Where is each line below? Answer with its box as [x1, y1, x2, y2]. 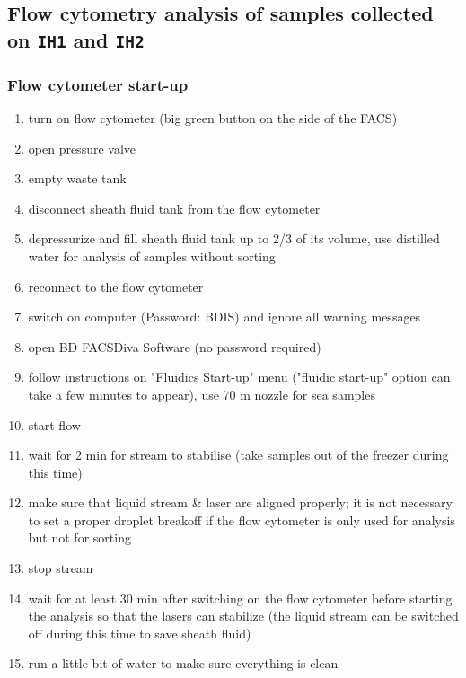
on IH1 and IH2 [7, 25, 145, 53]
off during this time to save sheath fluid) [28, 623, 251, 642]
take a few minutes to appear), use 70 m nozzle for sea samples [28, 384, 375, 403]
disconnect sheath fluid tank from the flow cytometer [28, 198, 321, 217]
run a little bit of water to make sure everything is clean [28, 654, 339, 673]
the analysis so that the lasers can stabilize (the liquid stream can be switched [28, 606, 459, 625]
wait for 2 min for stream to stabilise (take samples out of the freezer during [28, 445, 449, 464]
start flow [28, 415, 81, 434]
